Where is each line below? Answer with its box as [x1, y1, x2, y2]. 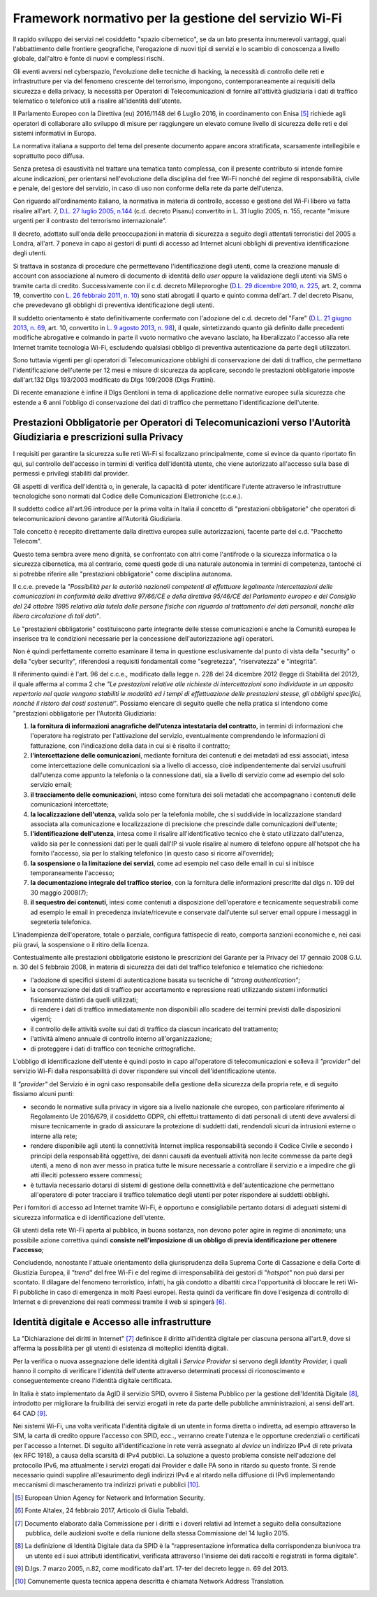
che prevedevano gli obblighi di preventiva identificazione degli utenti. [13, 301, 215, 309]
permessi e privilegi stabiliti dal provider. [13, 469, 129, 478]
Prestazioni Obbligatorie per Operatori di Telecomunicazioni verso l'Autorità [13, 416, 351, 428]
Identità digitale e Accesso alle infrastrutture [13, 1316, 212, 1328]
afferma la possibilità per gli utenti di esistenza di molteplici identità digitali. [13, 1344, 228, 1353]
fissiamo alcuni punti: [13, 1090, 75, 1098]
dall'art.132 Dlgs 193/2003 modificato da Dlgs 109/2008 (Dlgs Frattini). [13, 376, 216, 384]
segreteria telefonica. [30, 917, 92, 926]
